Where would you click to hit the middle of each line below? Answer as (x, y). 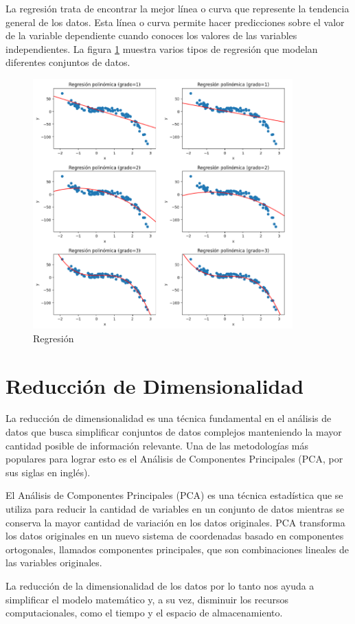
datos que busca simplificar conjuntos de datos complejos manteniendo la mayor (174, 432)
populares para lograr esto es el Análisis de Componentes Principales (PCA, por (174, 459)
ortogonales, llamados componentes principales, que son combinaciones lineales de (177, 549)
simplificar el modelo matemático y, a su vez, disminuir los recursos (147, 599)
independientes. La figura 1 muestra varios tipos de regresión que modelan (162, 48)
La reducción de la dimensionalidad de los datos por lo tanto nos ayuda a (160, 585)
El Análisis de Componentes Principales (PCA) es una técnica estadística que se (174, 495)
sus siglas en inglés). (48, 472)
